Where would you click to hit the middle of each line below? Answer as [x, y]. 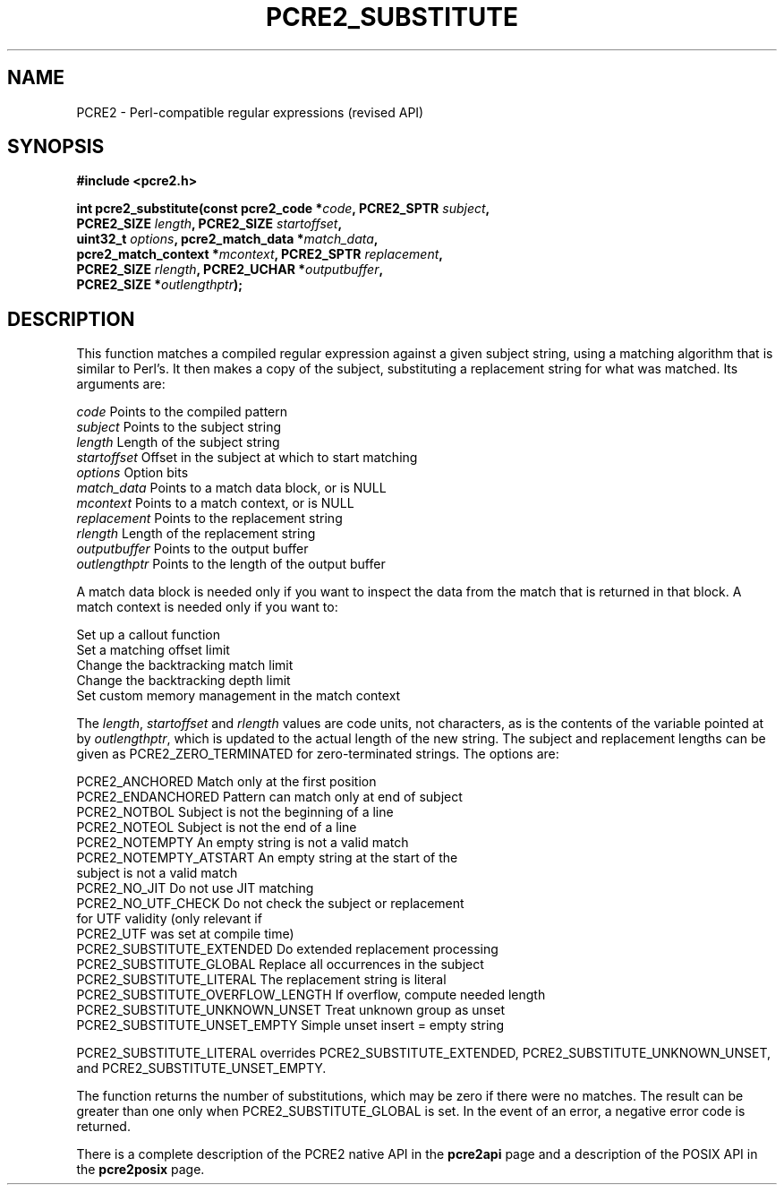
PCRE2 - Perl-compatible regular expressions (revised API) [250, 112]
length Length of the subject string [178, 442]
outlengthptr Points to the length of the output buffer [231, 564]
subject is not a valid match [157, 873]
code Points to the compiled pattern [182, 412]
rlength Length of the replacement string [196, 534]
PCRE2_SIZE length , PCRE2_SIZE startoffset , [209, 224]
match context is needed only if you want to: [207, 607]
